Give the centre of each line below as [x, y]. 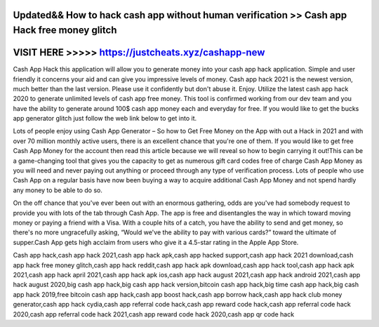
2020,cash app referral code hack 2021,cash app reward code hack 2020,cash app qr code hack [154, 314]
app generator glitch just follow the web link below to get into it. [105, 119]
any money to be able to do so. [58, 190]
